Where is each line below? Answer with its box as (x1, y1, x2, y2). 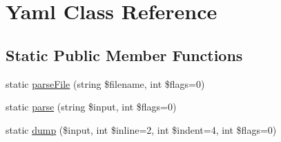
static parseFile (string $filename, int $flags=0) (6, 76, 205, 91)
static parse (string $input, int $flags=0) (6, 99, 177, 114)
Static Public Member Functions (6, 44, 243, 65)
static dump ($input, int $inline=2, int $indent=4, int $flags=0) (6, 122, 277, 137)
